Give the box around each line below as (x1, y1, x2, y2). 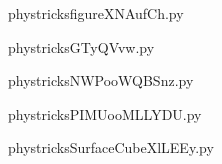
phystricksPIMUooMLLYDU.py (8, 103, 202, 124)
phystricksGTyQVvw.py (8, 36, 155, 57)
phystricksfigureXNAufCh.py (8, 3, 184, 23)
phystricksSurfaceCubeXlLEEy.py (8, 137, 214, 158)
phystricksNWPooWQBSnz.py (8, 70, 194, 91)
